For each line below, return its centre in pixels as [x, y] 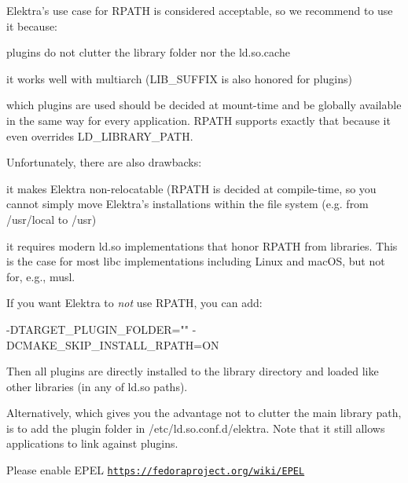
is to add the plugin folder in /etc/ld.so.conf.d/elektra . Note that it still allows [196, 428]
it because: [32, 26]
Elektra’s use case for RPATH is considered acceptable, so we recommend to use [200, 10]
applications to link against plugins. [92, 443]
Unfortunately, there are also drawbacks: [104, 162]
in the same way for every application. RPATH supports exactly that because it [198, 120]
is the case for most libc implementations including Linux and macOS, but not [196, 261]
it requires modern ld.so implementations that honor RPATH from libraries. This [202, 245]
